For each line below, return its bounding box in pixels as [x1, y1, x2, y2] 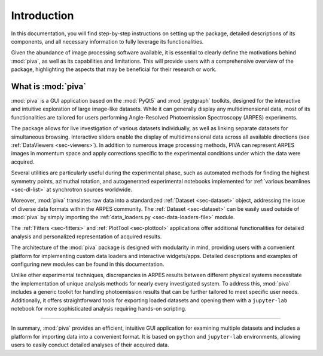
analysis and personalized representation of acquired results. [11, 233, 162, 240]
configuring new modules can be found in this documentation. [11, 260, 164, 268]
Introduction [11, 9, 74, 22]
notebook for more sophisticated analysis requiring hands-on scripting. [11, 305, 187, 312]
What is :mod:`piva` [11, 81, 87, 91]
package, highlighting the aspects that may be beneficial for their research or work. [11, 66, 217, 73]
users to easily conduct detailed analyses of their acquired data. [11, 341, 170, 349]
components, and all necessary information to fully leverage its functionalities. [11, 38, 204, 45]
